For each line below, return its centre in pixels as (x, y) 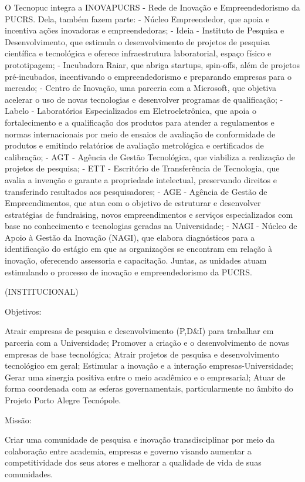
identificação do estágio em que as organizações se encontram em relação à (139, 249)
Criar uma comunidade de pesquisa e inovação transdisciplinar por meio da (140, 439)
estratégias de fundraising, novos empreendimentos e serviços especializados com (149, 214)
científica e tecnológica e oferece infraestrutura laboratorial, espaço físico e (138, 53)
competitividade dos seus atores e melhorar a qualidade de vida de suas (133, 462)
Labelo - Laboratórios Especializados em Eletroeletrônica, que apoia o (131, 111)
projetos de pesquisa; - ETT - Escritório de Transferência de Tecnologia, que (142, 168)
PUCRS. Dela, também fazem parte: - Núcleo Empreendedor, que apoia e (137, 18)
